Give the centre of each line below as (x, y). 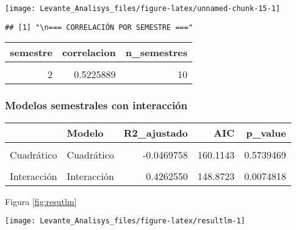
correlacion (89, 52)
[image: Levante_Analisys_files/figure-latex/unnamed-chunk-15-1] (143, 9)
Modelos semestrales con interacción (96, 105)
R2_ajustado (156, 132)
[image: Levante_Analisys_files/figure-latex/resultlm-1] (125, 221)
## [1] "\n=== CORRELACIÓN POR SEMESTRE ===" (99, 27)
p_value (266, 132)
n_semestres (156, 52)
